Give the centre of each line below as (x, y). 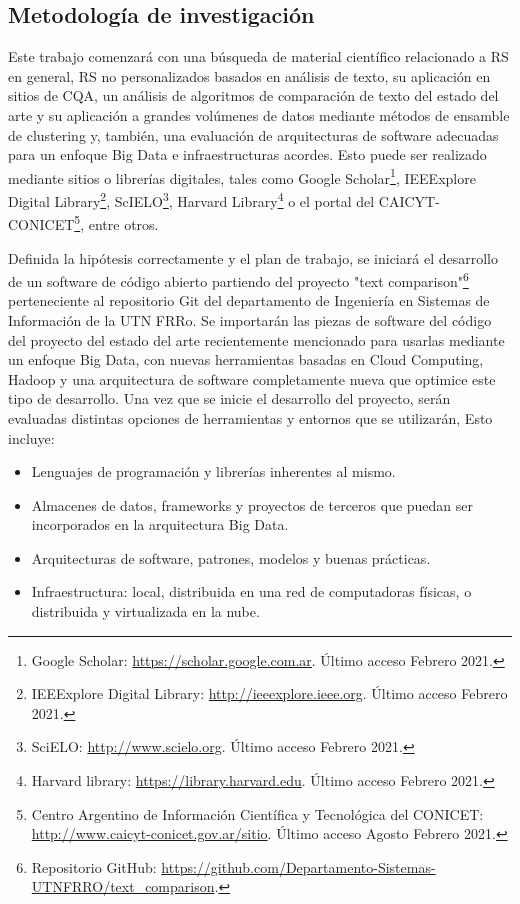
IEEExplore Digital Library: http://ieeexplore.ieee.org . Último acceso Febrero (269, 693)
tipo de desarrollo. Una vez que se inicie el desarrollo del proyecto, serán (229, 398)
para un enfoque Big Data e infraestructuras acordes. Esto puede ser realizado (247, 154)
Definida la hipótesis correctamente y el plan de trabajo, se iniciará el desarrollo (253, 257)
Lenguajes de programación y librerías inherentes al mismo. (213, 471)
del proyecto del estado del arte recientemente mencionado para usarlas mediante (256, 339)
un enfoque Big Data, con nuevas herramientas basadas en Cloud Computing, (246, 359)
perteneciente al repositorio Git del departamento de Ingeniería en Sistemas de (249, 300)
